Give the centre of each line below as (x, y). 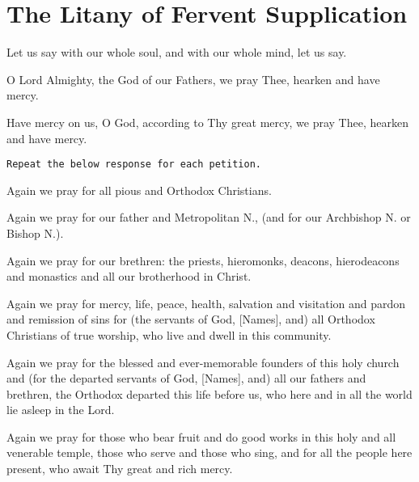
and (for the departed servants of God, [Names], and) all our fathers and (186, 378)
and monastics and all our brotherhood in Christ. (129, 276)
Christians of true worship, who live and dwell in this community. (169, 334)
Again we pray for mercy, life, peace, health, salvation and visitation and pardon (206, 303)
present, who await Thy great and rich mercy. (120, 469)
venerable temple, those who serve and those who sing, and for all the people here (209, 452)
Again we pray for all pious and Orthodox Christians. (139, 190)
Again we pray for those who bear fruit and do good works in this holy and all (201, 436)
